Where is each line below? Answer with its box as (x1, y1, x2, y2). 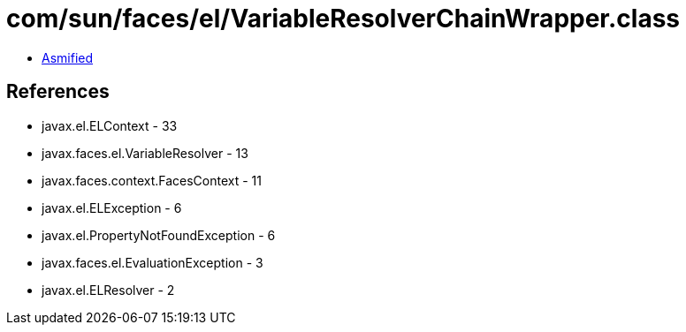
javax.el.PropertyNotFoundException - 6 (42, 227, 276, 243)
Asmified (42, 49, 94, 65)
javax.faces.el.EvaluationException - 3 (42, 254, 263, 270)
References (6, 80, 110, 103)
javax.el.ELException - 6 (42, 200, 182, 215)
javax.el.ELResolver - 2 (42, 282, 175, 298)
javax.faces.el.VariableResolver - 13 (42, 145, 248, 161)
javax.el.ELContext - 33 (42, 117, 178, 133)
